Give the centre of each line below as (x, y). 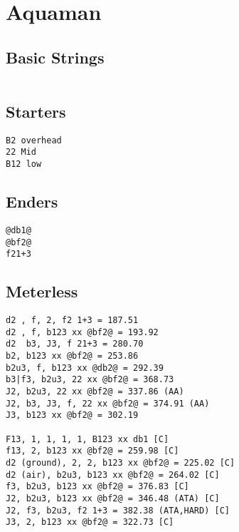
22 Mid (21, 152)
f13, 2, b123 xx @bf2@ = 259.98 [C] (92, 451)
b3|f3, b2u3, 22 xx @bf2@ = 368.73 (90, 380)
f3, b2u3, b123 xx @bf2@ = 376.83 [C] (97, 487)
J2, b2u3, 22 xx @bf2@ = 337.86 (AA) (95, 392)
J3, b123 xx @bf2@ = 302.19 (72, 415)
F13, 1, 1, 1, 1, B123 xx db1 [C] (87, 439)
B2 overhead (34, 140)
